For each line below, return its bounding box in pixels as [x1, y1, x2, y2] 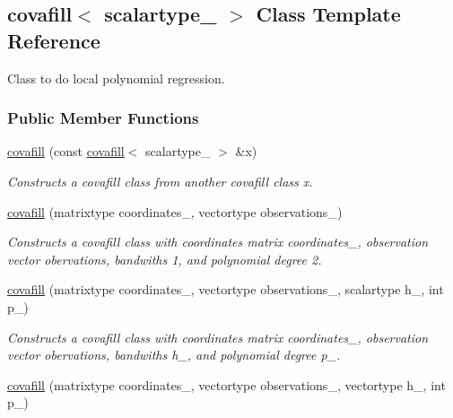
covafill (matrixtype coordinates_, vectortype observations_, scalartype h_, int [7, 280, 444, 299]
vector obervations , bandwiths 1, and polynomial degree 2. [7, 249, 322, 268]
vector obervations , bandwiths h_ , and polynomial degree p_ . [7, 345, 341, 364]
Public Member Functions [7, 107, 199, 129]
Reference [7, 26, 100, 54]
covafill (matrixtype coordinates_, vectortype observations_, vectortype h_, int [7, 375, 446, 394]
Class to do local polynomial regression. [7, 68, 225, 87]
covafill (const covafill [7, 142, 125, 161]
